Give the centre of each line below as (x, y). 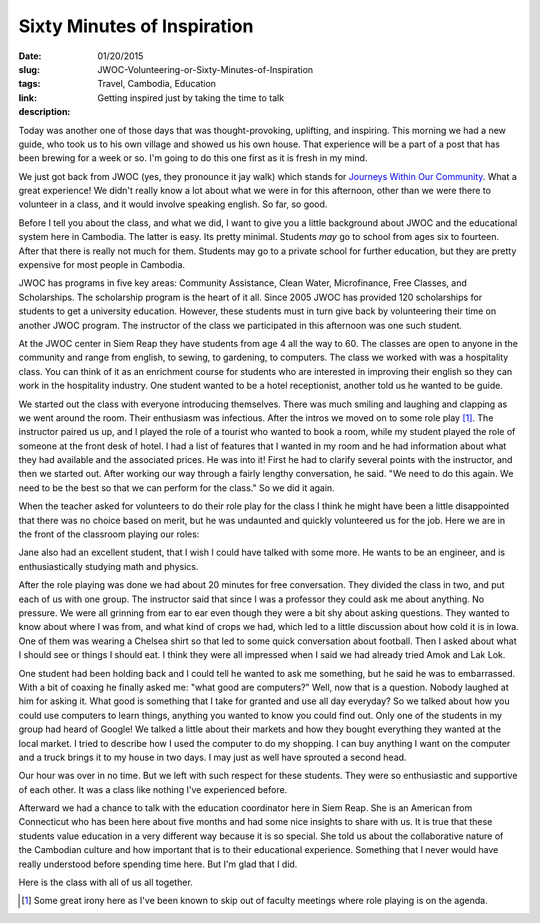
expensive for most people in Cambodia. (101, 265)
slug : (29, 69)
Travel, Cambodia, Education (157, 84)
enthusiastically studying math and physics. (108, 566)
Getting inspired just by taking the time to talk (191, 97)
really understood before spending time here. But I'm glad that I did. (158, 864)
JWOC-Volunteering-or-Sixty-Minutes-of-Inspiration (205, 69)
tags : (29, 84)
